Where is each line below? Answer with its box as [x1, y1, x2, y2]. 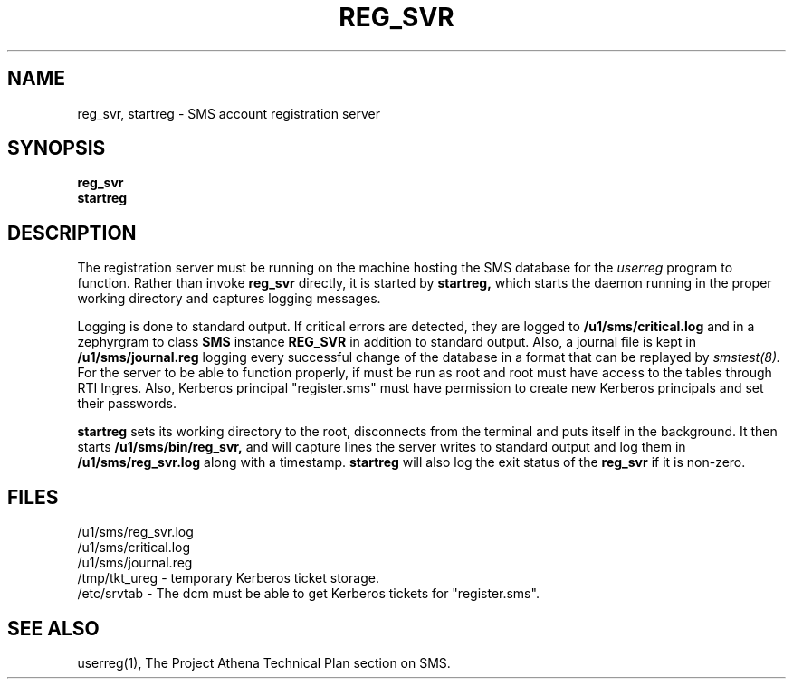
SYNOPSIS [7, 137, 106, 160]
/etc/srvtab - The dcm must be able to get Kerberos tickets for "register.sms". [77, 586, 540, 602]
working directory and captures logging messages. [77, 291, 381, 307]
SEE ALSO [7, 616, 100, 640]
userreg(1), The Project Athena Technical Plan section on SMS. [77, 654, 451, 671]
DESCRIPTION [7, 221, 137, 244]
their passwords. [77, 395, 177, 412]
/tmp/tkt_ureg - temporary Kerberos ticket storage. [77, 570, 379, 586]
